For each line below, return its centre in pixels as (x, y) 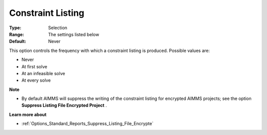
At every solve (36, 80)
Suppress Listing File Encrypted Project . (64, 105)
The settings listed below (74, 34)
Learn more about (28, 114)
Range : (17, 34)
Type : (15, 28)
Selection (58, 28)
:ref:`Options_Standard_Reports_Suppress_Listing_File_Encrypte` (88, 124)
